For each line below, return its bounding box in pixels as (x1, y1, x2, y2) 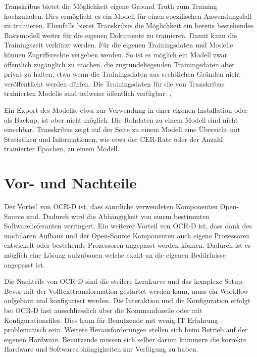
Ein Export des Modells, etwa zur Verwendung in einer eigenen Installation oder (4, 104, 248, 115)
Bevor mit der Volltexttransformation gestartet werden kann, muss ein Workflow (4, 285, 249, 296)
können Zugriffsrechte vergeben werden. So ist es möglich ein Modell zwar (4, 49, 228, 59)
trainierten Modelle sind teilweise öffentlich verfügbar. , (4, 88, 172, 98)
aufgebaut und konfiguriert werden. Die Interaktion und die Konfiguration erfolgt (4, 295, 251, 306)
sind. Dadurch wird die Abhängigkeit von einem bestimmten (26, 211, 209, 221)
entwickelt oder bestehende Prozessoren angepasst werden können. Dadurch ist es (4, 240, 251, 250)
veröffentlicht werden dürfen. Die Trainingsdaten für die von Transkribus (4, 78, 225, 89)
